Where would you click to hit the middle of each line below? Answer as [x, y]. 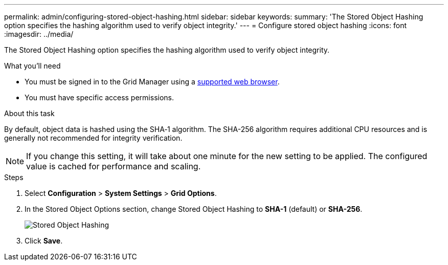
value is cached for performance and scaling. [114, 166]
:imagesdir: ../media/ [39, 34]
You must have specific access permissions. [99, 97]
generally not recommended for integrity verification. [93, 138]
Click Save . [44, 241]
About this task [29, 113]
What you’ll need [32, 66]
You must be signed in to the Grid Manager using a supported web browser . [152, 82]
